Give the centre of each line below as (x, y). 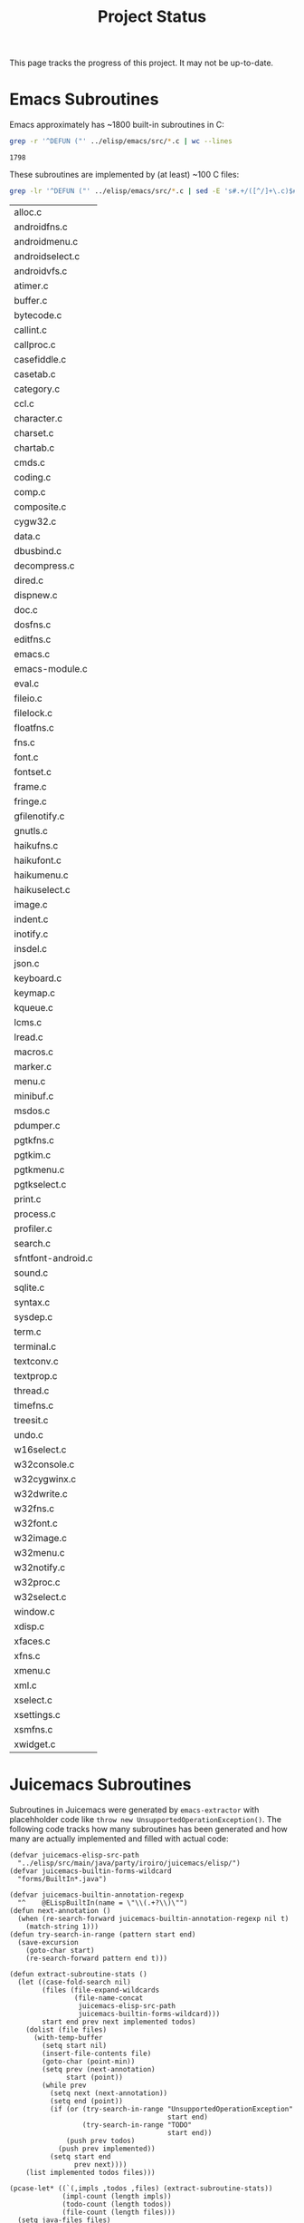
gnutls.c (31, 830)
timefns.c (34, 1405)
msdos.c (32, 1111)
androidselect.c (47, 256)
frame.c (30, 786)
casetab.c (35, 374)
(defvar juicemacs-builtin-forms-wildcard (90, 1871)
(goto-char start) (60, 1950)
